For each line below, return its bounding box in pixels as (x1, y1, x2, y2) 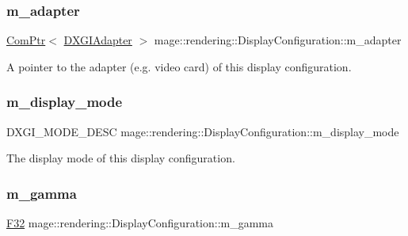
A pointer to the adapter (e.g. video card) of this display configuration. (6, 58, 352, 74)
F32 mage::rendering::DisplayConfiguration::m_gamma (6, 215, 274, 231)
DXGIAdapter (63, 32, 132, 48)
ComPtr (6, 32, 46, 48)
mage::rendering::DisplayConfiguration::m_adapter (154, 32, 402, 48)
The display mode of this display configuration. (6, 150, 235, 166)
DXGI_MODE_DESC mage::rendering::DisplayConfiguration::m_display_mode (6, 123, 399, 139)
